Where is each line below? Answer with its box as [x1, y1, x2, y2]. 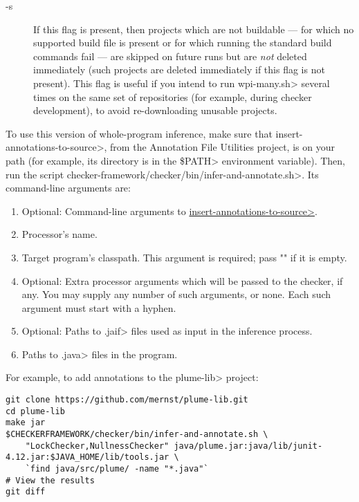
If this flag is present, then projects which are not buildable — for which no [33, 21, 354, 36]
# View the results [6, 475, 95, 485]
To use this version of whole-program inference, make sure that [6, 126, 273, 140]
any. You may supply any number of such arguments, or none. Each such [21, 287, 331, 301]
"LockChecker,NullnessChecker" [25, 440, 169, 451]
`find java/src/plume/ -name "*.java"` [25, 464, 209, 474]
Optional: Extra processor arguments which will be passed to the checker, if [21, 273, 343, 288]
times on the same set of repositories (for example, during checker [33, 89, 312, 104]
